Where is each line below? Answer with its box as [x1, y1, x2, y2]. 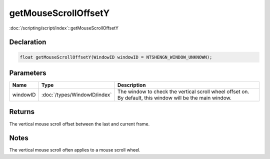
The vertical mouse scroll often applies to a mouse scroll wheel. [9, 147, 141, 153]
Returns [9, 107, 35, 116]
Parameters [9, 68, 46, 77]
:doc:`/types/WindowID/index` [41, 91, 112, 98]
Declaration [9, 38, 46, 46]
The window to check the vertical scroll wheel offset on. [117, 88, 249, 95]
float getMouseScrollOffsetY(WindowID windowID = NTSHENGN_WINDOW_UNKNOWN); [19, 54, 212, 60]
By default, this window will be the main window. [117, 94, 232, 101]
